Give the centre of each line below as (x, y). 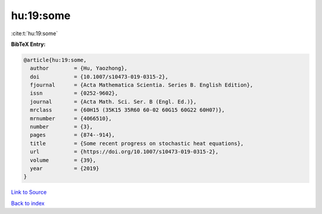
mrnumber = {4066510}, (71, 118)
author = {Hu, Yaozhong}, (79, 68)
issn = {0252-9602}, (74, 93)
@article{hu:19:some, (55, 60)
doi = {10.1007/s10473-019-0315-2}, (99, 77)
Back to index (28, 203)
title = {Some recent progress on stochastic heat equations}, (137, 143)
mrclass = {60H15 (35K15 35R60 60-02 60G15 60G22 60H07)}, (128, 110)
